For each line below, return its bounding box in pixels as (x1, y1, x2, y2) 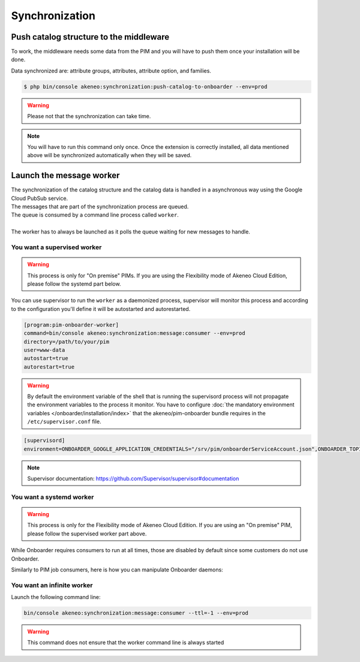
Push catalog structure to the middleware (11, 32, 170, 42)
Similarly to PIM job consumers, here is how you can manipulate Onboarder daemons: (11, 566, 223, 573)
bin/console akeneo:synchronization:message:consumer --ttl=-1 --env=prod (23, 610, 249, 616)
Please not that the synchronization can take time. (27, 113, 151, 120)
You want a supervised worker (11, 243, 102, 251)
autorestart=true (23, 363, 75, 370)
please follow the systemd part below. (27, 280, 121, 287)
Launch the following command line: (11, 594, 101, 601)
